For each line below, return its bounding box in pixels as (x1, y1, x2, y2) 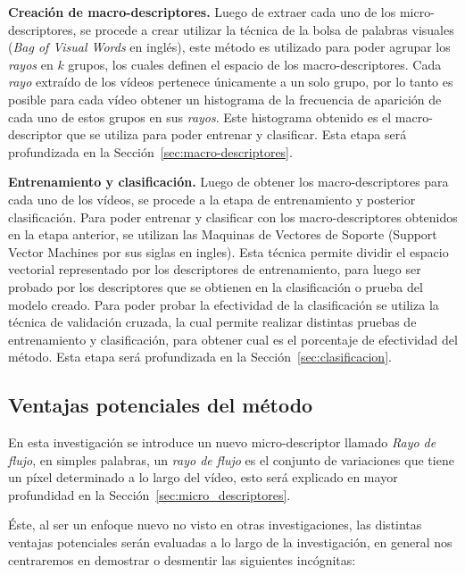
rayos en (8, 54, 54, 73)
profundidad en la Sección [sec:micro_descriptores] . (8, 485, 291, 504)
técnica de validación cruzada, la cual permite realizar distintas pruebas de (8, 312, 417, 331)
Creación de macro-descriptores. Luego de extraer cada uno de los (8, 3, 396, 21)
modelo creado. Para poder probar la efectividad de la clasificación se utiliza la (8, 295, 439, 313)
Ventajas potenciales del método (8, 391, 313, 419)
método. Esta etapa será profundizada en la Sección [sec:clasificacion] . (8, 347, 392, 366)
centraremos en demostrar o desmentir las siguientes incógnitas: (8, 550, 356, 569)
